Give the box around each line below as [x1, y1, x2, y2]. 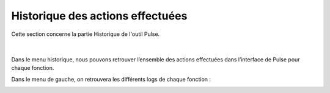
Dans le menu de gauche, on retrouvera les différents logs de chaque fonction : [11, 75, 211, 83]
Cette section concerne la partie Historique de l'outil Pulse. [11, 30, 160, 38]
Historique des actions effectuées [11, 9, 188, 22]
